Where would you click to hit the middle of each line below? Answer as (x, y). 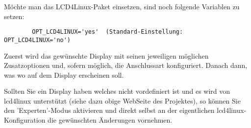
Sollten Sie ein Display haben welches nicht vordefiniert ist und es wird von (117, 91)
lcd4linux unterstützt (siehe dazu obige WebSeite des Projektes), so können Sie (122, 100)
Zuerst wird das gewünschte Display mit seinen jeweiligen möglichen (106, 55)
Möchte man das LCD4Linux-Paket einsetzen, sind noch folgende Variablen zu (122, 6)
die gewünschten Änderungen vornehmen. (110, 120)
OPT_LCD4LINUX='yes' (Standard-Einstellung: (108, 32)
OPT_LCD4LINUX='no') (38, 40)
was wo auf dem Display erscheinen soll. (64, 75)
